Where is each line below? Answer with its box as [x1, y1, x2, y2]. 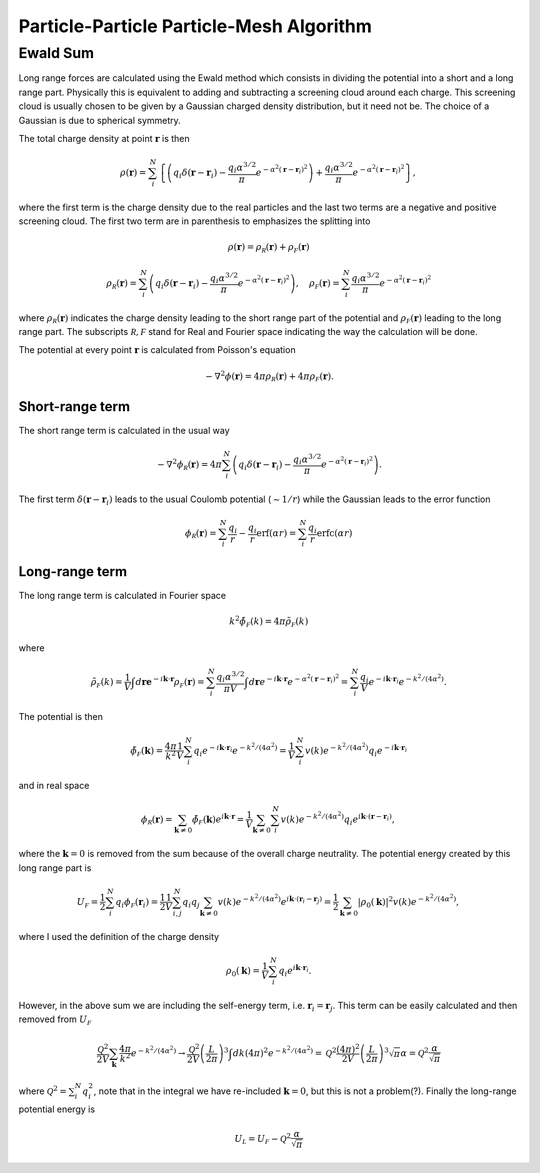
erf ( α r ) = [256, 527, 297, 539]
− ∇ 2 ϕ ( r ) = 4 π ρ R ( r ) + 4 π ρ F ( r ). [205, 368, 335, 384]
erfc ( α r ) [316, 527, 353, 539]
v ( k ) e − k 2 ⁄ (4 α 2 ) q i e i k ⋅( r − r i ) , [280, 810, 395, 827]
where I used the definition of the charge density [18, 930, 220, 942]
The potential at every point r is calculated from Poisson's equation [18, 344, 296, 356]
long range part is [18, 861, 92, 874]
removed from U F [18, 1013, 92, 1027]
